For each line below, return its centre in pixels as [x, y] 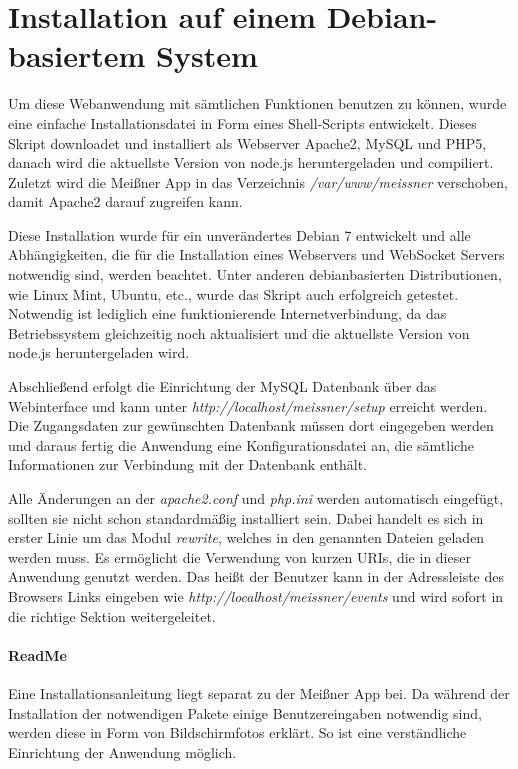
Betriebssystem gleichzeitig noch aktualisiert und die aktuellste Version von [239, 332]
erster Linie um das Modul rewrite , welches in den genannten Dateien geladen [246, 537]
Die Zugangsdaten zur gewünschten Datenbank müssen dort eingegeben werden [251, 425]
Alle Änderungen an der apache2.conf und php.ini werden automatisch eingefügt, [256, 498]
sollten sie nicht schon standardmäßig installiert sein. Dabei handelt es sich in [246, 517]
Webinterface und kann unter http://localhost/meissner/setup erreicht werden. [248, 405]
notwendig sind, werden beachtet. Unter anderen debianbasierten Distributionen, [255, 274]
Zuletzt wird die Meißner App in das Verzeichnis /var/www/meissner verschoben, [258, 181]
